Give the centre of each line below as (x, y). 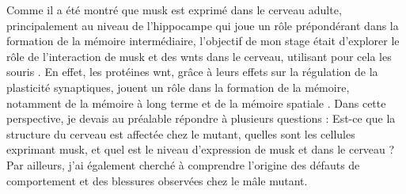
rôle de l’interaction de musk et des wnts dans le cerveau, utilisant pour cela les (199, 56)
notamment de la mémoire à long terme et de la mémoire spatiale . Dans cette (196, 103)
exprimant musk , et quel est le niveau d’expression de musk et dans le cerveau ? (201, 149)
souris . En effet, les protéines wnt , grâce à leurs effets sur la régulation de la (192, 72)
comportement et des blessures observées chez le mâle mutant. (157, 180)
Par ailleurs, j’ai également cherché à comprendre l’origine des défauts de (183, 164)
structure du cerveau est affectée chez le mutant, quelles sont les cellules (181, 133)
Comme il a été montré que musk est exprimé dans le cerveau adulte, (174, 10)
